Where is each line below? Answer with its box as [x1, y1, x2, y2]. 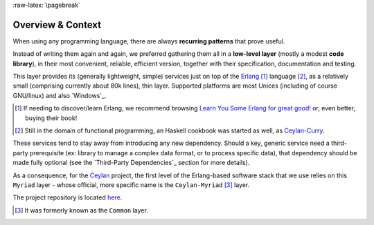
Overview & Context [12, 19, 102, 30]
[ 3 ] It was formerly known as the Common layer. [15, 206, 148, 214]
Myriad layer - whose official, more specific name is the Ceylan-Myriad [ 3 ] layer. [12, 180, 250, 189]
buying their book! [25, 114, 78, 122]
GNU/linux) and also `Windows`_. [12, 91, 107, 99]
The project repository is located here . [12, 193, 123, 202]
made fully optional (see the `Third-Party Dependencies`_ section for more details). [12, 159, 250, 167]
